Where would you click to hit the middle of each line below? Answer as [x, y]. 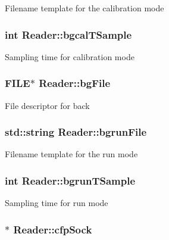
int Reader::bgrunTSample [70, 180]
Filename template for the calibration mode [84, 8]
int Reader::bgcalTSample [68, 34]
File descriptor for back [47, 105]
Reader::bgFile [75, 83]
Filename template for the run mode [71, 154]
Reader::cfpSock [53, 229]
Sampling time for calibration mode [70, 56]
